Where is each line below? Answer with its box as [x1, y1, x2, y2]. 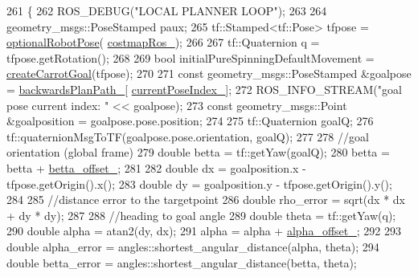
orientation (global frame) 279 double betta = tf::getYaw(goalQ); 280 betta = [6, 144, 390, 161]
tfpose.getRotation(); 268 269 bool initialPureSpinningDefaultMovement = [6, 49, 375, 66]
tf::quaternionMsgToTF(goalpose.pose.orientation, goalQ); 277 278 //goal [6, 128, 369, 145]
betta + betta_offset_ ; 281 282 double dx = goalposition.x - [6, 159, 306, 176]
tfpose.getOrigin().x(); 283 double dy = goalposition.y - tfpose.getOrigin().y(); [6, 175, 392, 192]
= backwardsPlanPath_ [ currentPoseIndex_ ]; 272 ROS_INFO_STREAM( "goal [6, 80, 402, 97]
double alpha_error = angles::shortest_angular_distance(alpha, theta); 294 [6, 238, 379, 255]
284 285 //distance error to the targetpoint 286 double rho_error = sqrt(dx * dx [6, 191, 405, 208]
